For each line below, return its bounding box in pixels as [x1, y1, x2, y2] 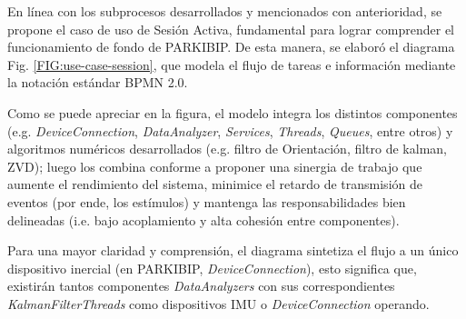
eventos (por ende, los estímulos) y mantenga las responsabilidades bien [7, 192, 406, 211]
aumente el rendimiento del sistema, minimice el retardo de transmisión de [7, 174, 422, 194]
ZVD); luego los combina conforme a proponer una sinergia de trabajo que [7, 156, 422, 175]
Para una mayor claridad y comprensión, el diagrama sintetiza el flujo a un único [7, 241, 459, 260]
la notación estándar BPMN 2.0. [7, 73, 188, 92]
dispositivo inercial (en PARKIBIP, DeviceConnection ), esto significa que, [7, 258, 417, 277]
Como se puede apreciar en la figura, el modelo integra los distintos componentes [7, 103, 458, 122]
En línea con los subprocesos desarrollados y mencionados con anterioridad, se [7, 2, 442, 20]
